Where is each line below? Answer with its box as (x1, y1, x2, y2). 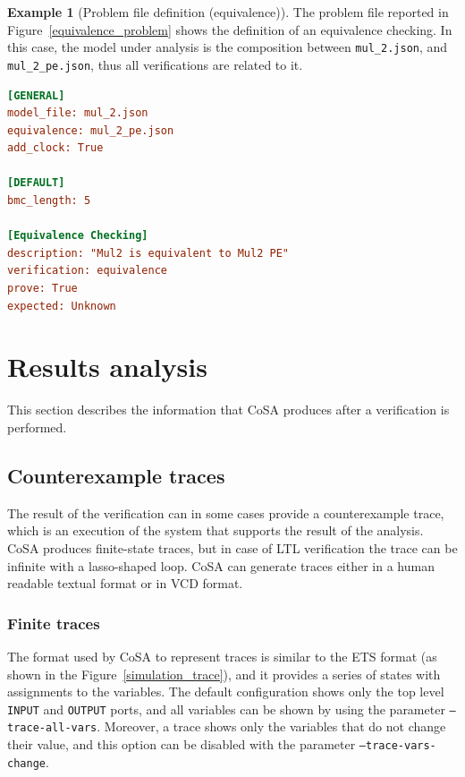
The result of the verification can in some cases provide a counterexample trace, (7, 503, 444, 522)
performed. (7, 417, 67, 436)
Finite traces (7, 611, 100, 634)
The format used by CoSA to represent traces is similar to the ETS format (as (7, 646, 437, 665)
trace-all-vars (7, 721, 97, 735)
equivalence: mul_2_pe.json (7, 124, 174, 137)
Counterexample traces (7, 461, 225, 489)
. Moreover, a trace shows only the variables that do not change (97, 717, 446, 736)
